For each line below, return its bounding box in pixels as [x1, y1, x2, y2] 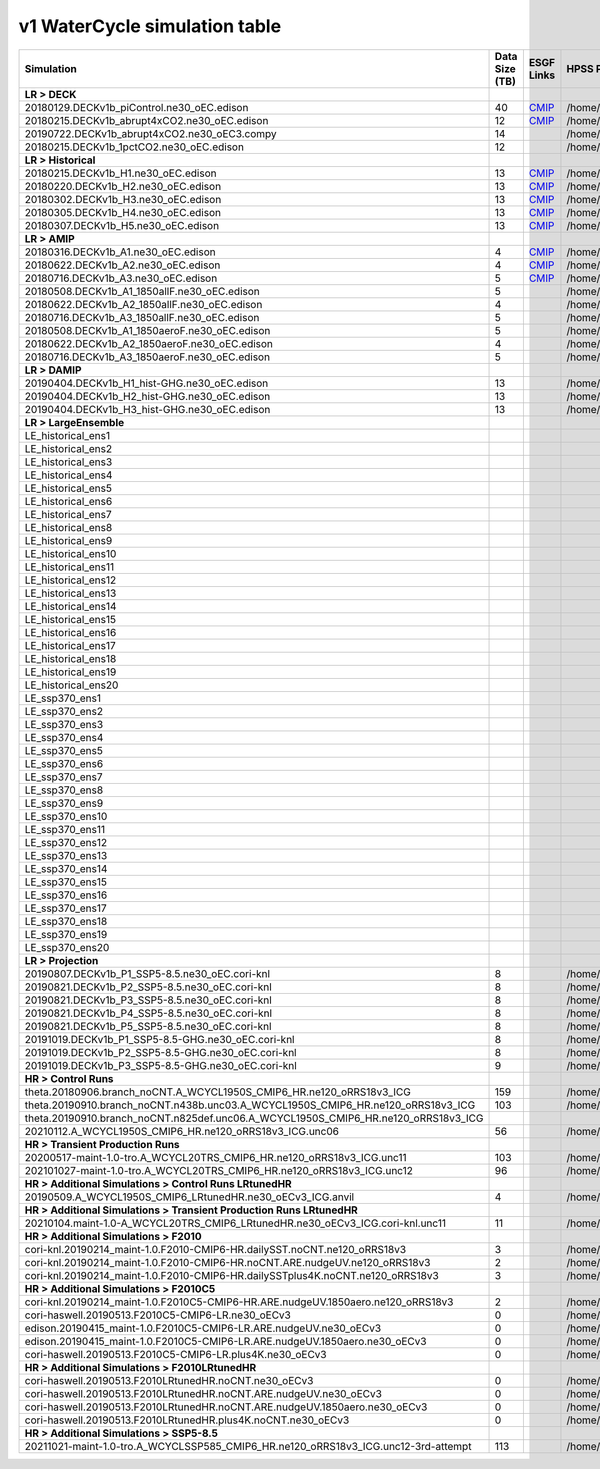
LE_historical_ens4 [24, 468, 113, 482]
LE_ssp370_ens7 [24, 770, 104, 784]
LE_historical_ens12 [24, 573, 117, 587]
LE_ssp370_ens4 [24, 730, 104, 744]
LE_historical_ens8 [24, 520, 113, 534]
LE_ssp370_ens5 [24, 743, 104, 757]
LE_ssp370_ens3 [24, 717, 104, 731]
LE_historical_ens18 [24, 651, 117, 665]
